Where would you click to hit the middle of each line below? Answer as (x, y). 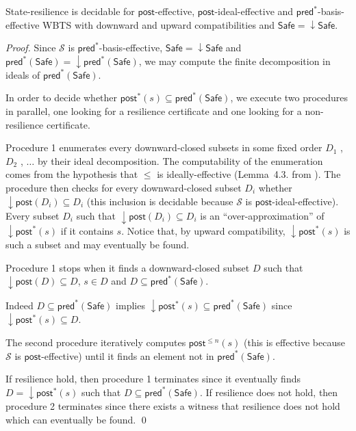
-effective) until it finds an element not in (128, 355)
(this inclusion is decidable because (160, 201)
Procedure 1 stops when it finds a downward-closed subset (128, 267)
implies (130, 305)
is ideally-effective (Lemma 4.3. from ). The (249, 174)
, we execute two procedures (289, 97)
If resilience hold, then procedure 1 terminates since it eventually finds (153, 379)
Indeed (20, 305)
